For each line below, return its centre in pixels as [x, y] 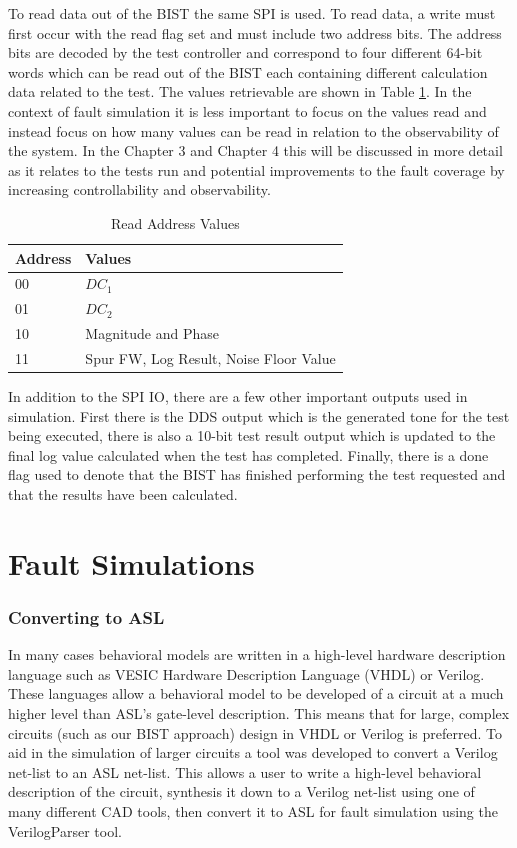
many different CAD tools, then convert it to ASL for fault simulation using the [253, 810]
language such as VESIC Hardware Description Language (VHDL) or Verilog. [246, 673]
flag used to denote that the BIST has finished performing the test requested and [257, 474]
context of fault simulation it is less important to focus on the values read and [247, 110]
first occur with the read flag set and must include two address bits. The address [255, 32]
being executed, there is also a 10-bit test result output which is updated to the [252, 435]
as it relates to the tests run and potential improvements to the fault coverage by [256, 169]
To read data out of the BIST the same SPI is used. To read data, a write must [252, 13]
